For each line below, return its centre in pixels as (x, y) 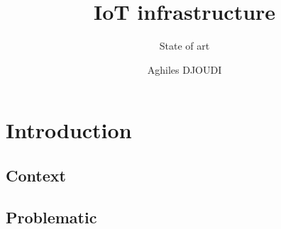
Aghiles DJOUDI (184, 69)
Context (36, 175)
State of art (184, 46)
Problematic (51, 217)
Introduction (69, 130)
